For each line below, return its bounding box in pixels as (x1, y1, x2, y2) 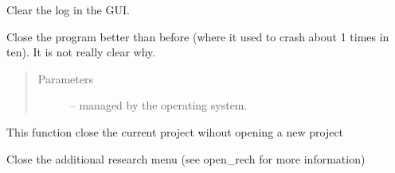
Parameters (37, 70, 93, 86)
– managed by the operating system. (69, 97, 248, 113)
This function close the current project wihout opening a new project (6, 123, 344, 140)
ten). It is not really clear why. (6, 44, 156, 60)
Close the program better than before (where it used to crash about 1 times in (6, 28, 389, 44)
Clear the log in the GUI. (6, 2, 130, 17)
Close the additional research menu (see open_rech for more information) (6, 150, 366, 167)
